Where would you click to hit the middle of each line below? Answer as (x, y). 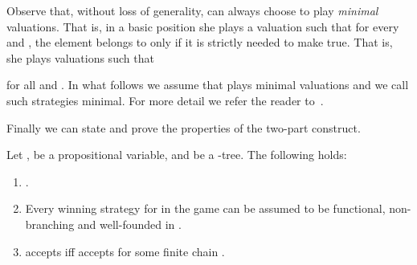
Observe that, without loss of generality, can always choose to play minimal (192, 10)
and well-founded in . (129, 224)
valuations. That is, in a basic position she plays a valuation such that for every (203, 26)
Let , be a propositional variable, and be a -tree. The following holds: (177, 155)
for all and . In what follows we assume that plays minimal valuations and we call (208, 85)
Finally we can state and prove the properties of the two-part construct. (184, 127)
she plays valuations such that (80, 57)
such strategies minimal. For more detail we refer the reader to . (165, 100)
